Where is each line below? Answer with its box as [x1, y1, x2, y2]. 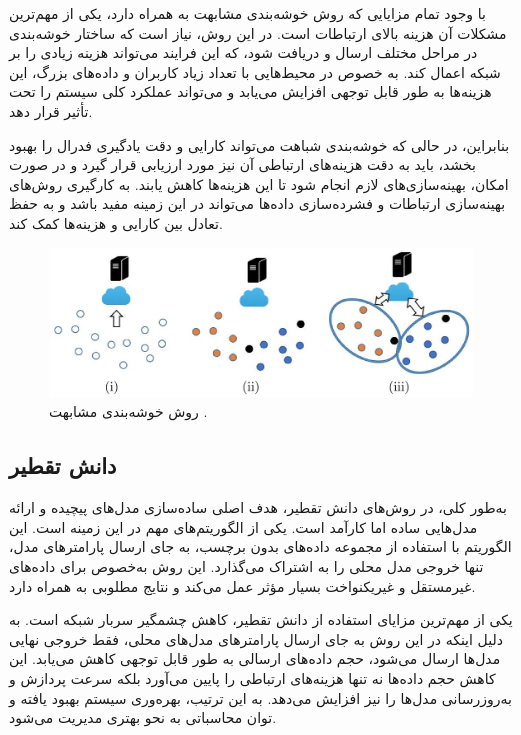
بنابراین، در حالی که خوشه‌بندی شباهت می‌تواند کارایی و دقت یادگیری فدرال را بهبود [9, 134, 510, 155]
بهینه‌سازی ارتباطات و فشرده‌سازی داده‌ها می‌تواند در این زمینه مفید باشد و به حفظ [9, 193, 506, 214]
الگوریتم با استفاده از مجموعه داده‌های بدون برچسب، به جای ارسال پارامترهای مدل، [9, 536, 512, 557]
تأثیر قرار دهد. [9, 100, 93, 121]
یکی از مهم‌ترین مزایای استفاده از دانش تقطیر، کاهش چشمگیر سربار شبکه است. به [9, 609, 513, 630]
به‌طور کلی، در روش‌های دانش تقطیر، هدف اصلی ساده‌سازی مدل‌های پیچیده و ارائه [9, 497, 507, 518]
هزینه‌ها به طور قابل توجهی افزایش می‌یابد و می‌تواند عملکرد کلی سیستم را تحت [9, 81, 492, 102]
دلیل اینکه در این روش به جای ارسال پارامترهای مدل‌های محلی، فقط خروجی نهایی [9, 628, 503, 649]
